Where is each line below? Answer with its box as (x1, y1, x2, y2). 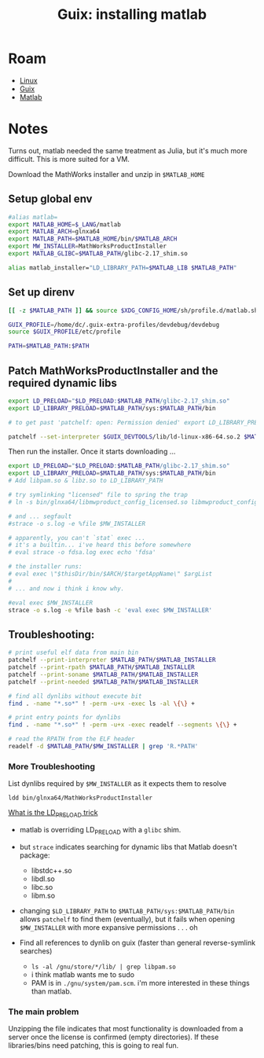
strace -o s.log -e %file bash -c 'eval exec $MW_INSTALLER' (8, 606, 213, 614)
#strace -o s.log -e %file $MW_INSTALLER (8, 520, 146, 527)
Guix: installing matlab (57, 6, 207, 24)
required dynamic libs (8, 376, 118, 390)
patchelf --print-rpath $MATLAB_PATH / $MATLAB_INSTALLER (8, 663, 195, 671)
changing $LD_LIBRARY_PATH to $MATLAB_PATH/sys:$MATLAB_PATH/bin (19, 906, 235, 915)
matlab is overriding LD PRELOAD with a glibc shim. (19, 825, 181, 836)
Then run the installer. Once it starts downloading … (8, 446, 176, 457)
